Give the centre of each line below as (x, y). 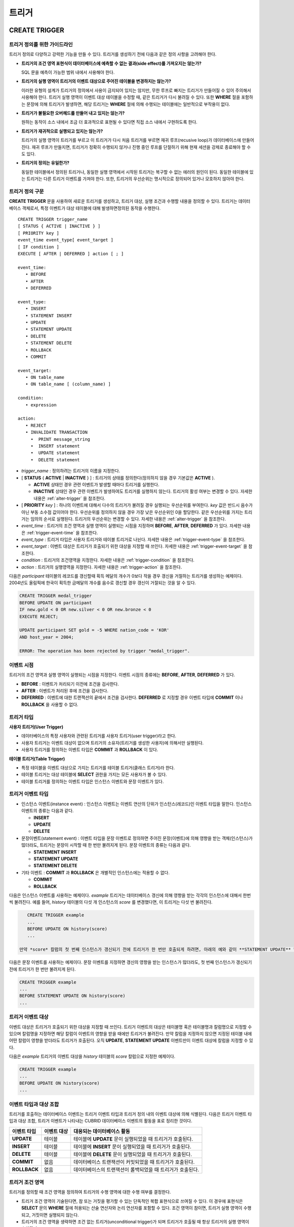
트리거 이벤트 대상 (29, 1017)
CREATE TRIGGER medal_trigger (56, 596)
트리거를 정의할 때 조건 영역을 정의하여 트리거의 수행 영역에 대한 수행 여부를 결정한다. (90, 1192)
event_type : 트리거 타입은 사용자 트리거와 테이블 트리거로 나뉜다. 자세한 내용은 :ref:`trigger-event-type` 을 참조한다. (133, 539)
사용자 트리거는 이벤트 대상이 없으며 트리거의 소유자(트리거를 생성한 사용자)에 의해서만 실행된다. (112, 743)
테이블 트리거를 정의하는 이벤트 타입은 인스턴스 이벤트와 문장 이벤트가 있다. (93, 781)
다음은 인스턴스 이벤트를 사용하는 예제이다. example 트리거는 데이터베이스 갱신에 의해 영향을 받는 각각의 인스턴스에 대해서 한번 (130, 895)
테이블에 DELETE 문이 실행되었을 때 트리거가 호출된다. (133, 1154)
